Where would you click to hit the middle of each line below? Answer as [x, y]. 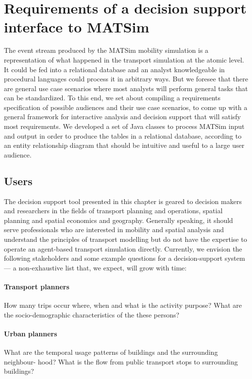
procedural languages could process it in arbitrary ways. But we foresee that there [126, 79]
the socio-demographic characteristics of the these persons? [92, 314]
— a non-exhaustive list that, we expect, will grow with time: [95, 267]
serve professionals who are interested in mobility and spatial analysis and [114, 229]
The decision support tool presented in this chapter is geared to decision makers [123, 201]
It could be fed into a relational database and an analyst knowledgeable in [114, 69]
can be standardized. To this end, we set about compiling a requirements [112, 98]
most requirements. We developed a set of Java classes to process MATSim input [124, 126]
